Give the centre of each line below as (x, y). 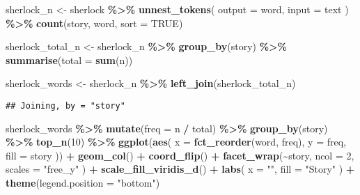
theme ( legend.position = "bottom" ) (83, 182)
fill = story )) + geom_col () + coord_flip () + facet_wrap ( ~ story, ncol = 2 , (180, 155)
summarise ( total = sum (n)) (69, 60)
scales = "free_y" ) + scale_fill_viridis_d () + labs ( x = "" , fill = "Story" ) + (180, 169)
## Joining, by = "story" (65, 106)
